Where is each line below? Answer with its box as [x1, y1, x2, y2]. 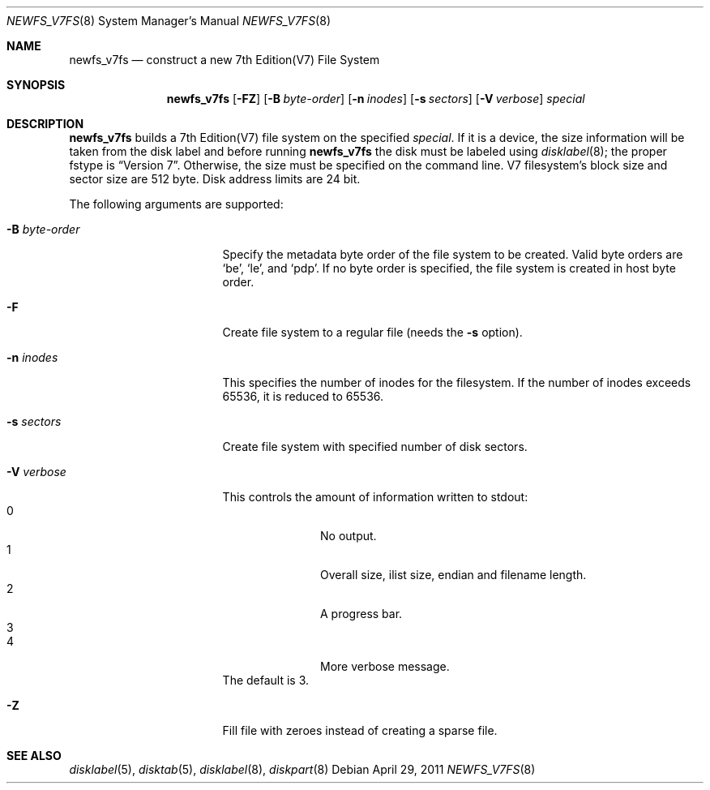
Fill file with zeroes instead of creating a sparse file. [222, 723, 498, 737]
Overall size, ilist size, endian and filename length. [320, 568, 587, 582]
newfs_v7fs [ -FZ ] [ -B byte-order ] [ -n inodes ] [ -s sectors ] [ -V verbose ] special [166, 92, 585, 105]
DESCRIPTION [6, 117, 84, 131]
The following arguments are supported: [69, 197, 284, 211]
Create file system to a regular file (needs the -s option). [222, 325, 523, 339]
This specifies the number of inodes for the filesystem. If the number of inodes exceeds [222, 376, 691, 389]
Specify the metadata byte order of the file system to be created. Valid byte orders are [222, 247, 683, 261]
